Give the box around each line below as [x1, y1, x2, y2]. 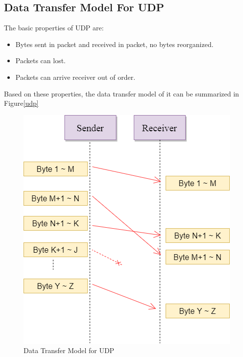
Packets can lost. [15, 55, 66, 66]
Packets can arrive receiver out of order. [15, 71, 136, 82]
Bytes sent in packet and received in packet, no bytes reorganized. [15, 39, 214, 49]
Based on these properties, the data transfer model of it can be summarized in [4, 88, 239, 98]
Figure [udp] [4, 98, 39, 108]
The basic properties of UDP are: [4, 23, 104, 33]
